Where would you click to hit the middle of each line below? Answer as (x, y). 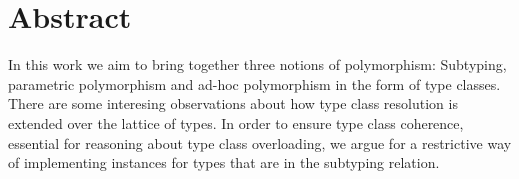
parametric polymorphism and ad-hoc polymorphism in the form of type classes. (254, 83)
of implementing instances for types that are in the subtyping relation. (224, 162)
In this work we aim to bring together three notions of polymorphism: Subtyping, (257, 64)
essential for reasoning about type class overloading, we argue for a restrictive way (260, 142)
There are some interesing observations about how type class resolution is (233, 103)
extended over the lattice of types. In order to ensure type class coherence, (236, 122)
